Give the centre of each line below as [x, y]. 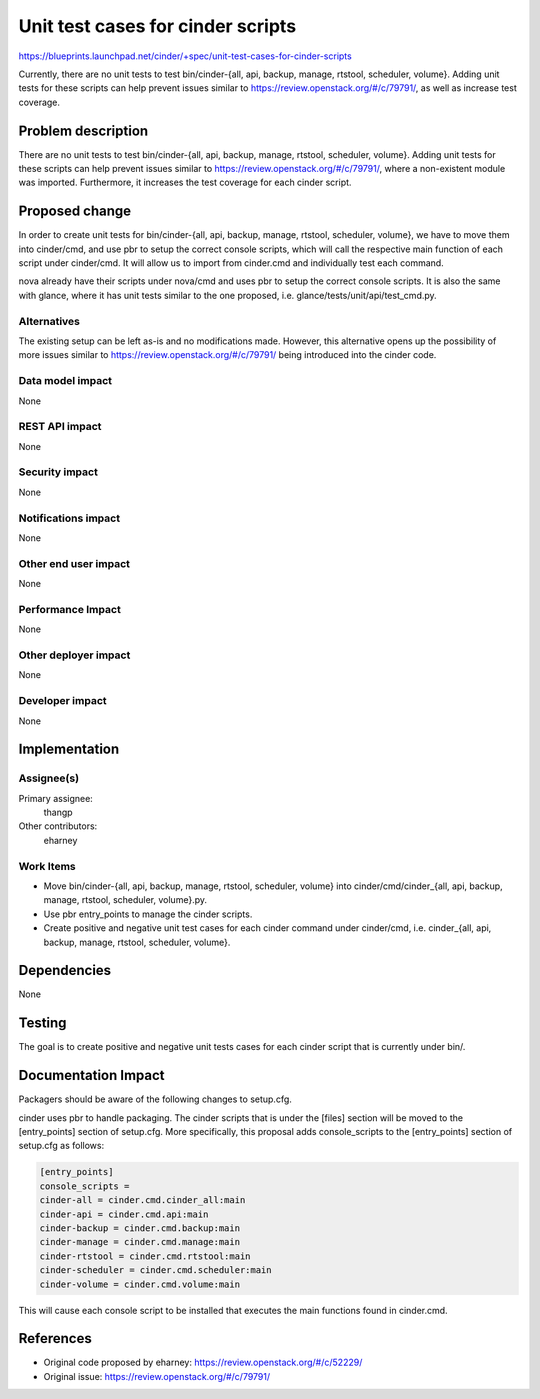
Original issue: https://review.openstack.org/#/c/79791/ [157, 1376]
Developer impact [62, 701]
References [55, 1338]
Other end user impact [74, 563]
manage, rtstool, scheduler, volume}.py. [125, 900]
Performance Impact [70, 609]
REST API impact [60, 427]
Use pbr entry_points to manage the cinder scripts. [148, 914]
